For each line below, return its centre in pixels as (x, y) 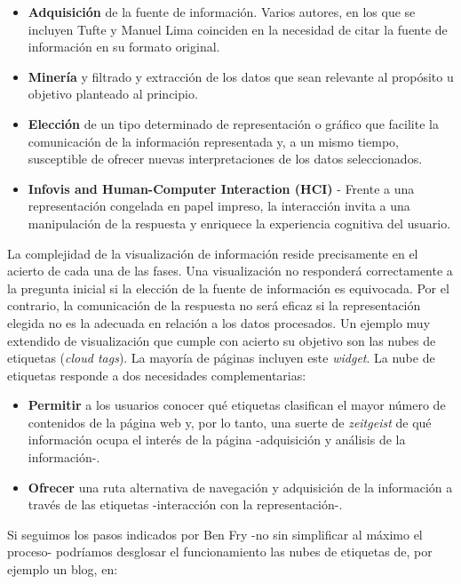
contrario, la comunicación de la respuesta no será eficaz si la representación (214, 305)
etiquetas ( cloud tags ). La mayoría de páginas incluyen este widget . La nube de (221, 358)
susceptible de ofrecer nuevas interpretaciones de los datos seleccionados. (225, 159)
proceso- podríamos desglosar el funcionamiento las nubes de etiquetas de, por (220, 552)
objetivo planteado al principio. (113, 94)
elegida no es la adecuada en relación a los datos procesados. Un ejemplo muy (219, 322)
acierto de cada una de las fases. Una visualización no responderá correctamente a (230, 271)
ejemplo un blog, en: (63, 569)
